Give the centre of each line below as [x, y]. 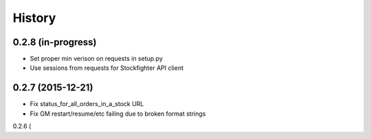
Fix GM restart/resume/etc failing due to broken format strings [118, 114]
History [34, 18]
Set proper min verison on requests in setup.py [96, 59]
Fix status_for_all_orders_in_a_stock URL [87, 104]
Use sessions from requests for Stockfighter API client [107, 68]
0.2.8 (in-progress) [55, 42]
